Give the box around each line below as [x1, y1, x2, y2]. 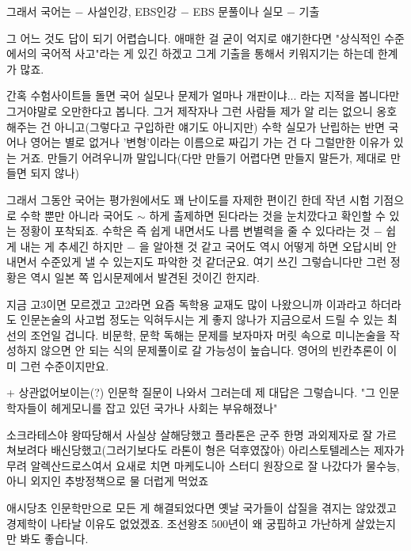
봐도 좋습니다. [20, 530, 89, 547]
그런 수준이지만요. [20, 357, 109, 374]
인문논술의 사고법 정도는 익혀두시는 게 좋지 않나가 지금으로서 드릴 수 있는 [20, 311, 384, 328]
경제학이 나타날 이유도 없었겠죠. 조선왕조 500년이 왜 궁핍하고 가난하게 [6, 515, 352, 531]
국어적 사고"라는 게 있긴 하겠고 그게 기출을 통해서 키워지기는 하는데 [40, 45, 375, 62]
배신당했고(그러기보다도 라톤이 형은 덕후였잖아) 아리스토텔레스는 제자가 [51, 442, 405, 458]
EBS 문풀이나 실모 [192, 3, 284, 19]
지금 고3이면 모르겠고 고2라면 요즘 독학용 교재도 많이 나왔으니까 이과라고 [6, 295, 367, 312]
